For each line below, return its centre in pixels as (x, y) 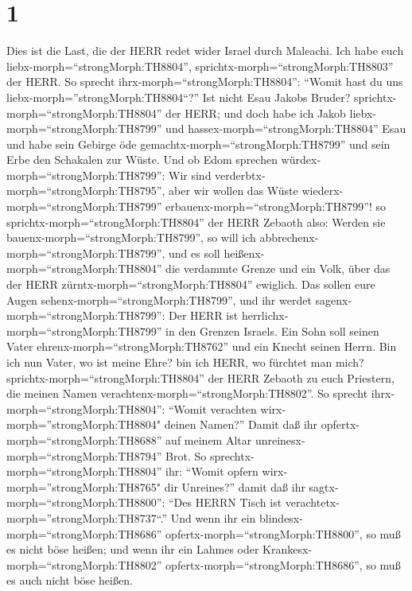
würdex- (301, 159)
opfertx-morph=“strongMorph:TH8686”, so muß (283, 564)
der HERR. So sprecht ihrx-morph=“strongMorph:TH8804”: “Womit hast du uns (205, 82)
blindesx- (281, 517)
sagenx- (334, 299)
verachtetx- (312, 502)
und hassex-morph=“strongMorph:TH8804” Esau (286, 128)
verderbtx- (240, 175)
